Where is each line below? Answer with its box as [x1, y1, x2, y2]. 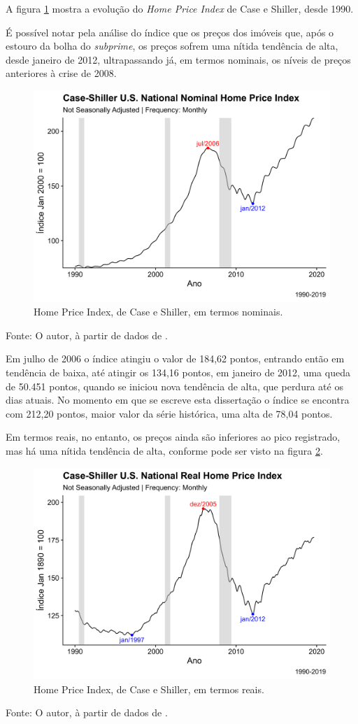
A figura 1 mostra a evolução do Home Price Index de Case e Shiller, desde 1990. [6, 1, 354, 15]
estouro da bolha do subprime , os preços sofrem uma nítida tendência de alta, [6, 38, 338, 53]
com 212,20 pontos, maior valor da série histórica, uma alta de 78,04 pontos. [6, 406, 333, 420]
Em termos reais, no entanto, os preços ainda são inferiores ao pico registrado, [6, 430, 341, 444]
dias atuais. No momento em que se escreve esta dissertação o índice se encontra [6, 392, 350, 407]
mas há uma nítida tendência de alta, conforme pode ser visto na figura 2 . [6, 443, 323, 457]
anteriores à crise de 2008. [6, 66, 117, 80]
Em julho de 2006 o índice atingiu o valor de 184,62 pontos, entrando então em [6, 351, 345, 366]
